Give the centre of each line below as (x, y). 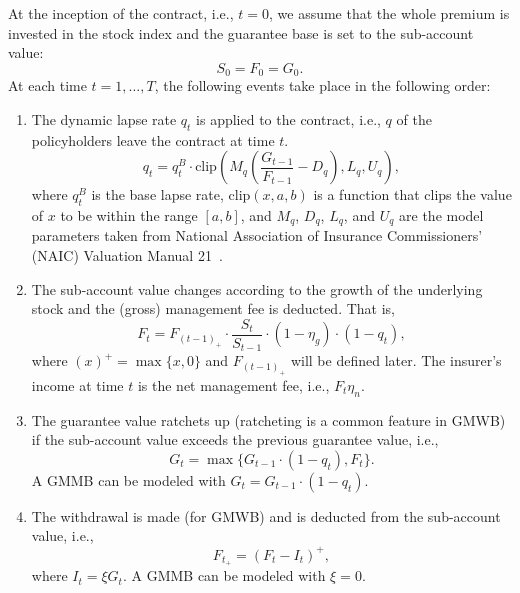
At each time (47, 85)
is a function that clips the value (412, 194)
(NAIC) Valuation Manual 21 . (127, 255)
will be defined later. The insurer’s (396, 360)
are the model (441, 215)
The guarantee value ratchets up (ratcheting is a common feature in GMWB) (268, 419)
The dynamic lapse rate (104, 118)
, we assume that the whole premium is (389, 13)
